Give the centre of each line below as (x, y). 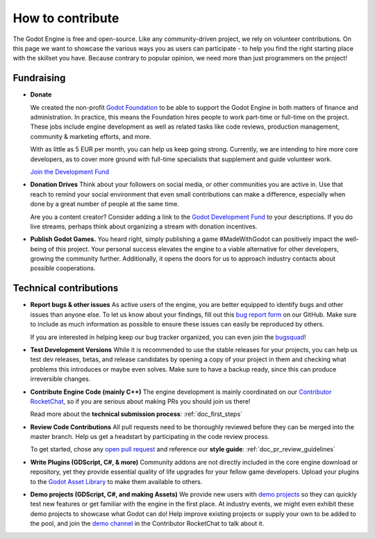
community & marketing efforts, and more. (91, 136)
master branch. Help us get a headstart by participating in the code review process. (150, 437)
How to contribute (66, 18)
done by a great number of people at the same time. (105, 204)
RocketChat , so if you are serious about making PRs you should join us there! (140, 401)
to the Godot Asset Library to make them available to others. (116, 481)
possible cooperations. (63, 268)
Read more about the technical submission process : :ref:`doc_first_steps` (136, 414)
